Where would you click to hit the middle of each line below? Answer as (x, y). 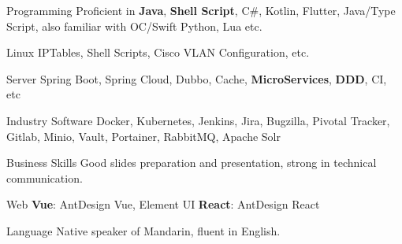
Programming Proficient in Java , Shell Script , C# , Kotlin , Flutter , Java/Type (201, 10)
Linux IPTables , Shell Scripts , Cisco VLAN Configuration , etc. (158, 52)
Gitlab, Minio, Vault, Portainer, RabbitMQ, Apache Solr (143, 136)
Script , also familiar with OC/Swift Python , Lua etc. (134, 26)
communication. (45, 177)
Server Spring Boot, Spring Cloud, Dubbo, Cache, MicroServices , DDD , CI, (197, 78)
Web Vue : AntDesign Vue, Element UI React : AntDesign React (163, 204)
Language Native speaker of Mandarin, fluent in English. (143, 230)
